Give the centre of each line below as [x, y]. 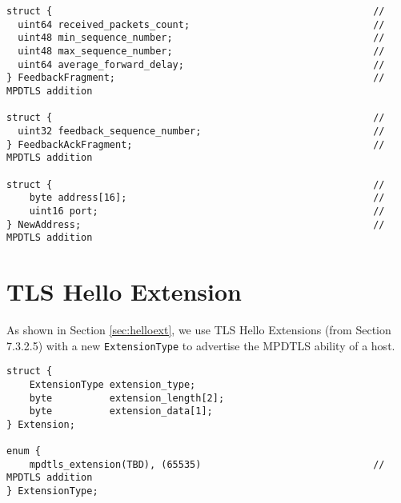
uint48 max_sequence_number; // [201, 51]
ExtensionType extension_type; [112, 384]
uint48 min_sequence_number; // [201, 38]
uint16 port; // [207, 211]
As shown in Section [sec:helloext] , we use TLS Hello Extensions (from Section [199, 329]
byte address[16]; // [207, 198]
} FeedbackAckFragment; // [196, 144]
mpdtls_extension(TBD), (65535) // [207, 464]
